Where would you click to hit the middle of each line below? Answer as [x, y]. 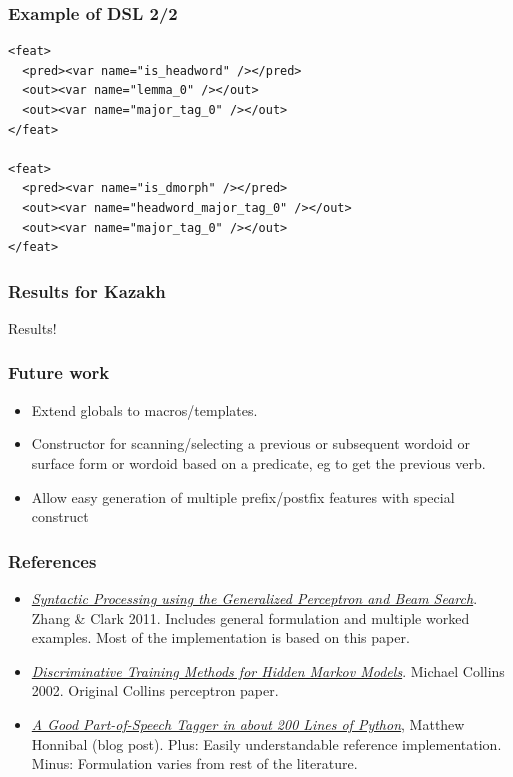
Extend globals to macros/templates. [144, 409]
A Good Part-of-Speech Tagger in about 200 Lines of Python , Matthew [248, 723]
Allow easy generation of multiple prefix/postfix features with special [243, 496]
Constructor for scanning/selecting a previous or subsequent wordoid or [251, 443]
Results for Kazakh [87, 290]
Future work [59, 372]
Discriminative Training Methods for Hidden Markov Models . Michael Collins [268, 670]
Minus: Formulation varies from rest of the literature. [194, 763]
